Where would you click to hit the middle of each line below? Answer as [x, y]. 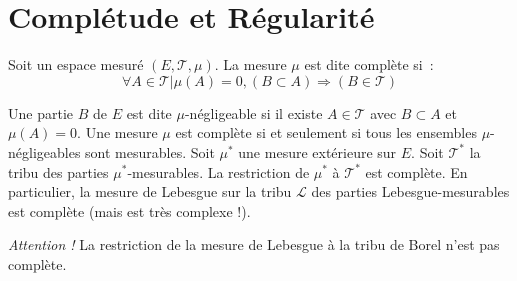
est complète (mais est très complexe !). [129, 210]
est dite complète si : [369, 64]
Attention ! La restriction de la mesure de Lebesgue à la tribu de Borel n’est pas [254, 244]
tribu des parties [58, 171]
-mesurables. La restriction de [218, 171]
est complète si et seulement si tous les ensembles [326, 132]
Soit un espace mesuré [76, 64]
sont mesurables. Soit [150, 151]
